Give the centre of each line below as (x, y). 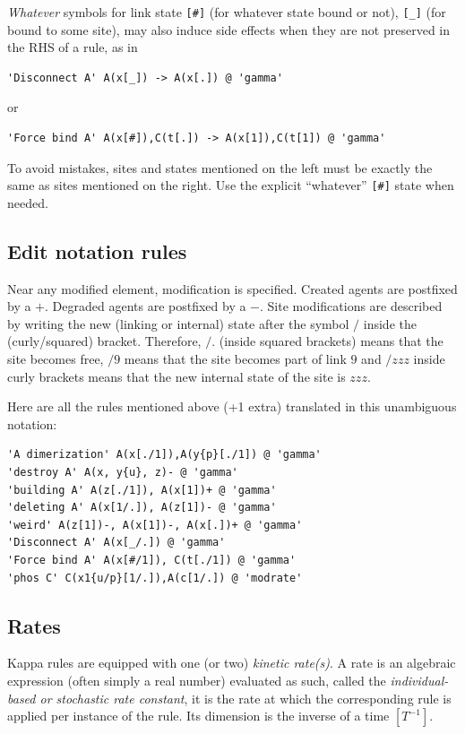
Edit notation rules (97, 250)
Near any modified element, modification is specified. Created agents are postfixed (232, 288)
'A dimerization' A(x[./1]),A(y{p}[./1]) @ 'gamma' (164, 455)
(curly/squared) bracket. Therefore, (104, 341)
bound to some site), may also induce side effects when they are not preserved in (229, 29)
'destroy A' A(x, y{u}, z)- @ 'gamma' (123, 473)
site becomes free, (56, 359)
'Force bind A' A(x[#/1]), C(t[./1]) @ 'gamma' (152, 560)
